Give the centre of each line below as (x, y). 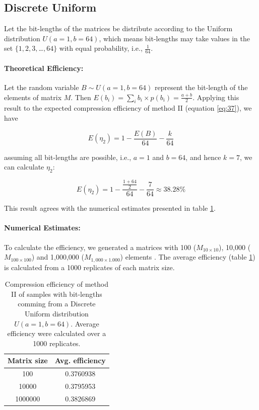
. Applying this (216, 97)
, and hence (203, 157)
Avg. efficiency (80, 360)
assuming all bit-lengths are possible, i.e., (68, 157)
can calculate (24, 167)
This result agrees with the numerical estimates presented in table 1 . (110, 208)
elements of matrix (33, 97)
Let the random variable (42, 87)
